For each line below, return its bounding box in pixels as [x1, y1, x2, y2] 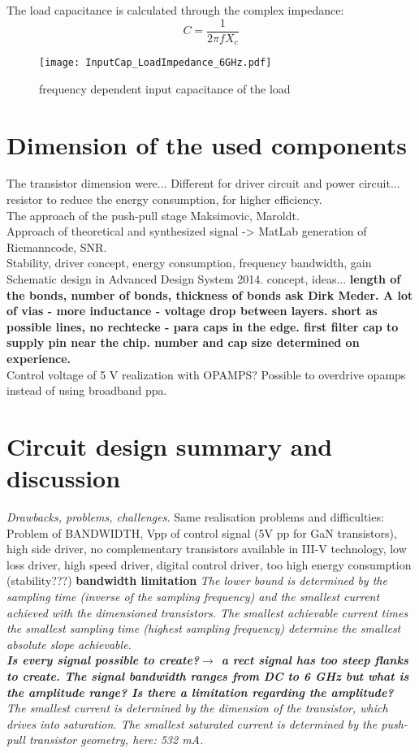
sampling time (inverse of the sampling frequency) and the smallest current [6, 588, 380, 605]
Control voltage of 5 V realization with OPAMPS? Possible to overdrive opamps [6, 366, 406, 383]
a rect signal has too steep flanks [221, 651, 408, 669]
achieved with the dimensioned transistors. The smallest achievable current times [6, 604, 408, 621]
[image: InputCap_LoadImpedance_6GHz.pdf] [39, 57, 272, 69]
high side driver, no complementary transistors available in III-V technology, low [6, 540, 407, 557]
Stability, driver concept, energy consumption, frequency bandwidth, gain [6, 254, 372, 271]
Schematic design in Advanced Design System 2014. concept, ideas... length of [6, 270, 401, 288]
